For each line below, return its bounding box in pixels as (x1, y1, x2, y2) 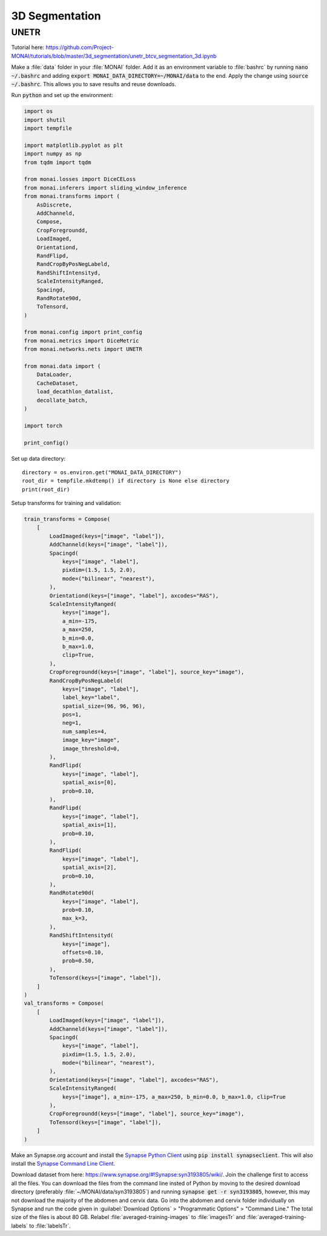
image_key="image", (62, 736, 121, 744)
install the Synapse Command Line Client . (11, 1160, 115, 1167)
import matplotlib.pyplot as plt (24, 141, 124, 149)
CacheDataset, (36, 379, 79, 387)
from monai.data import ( (24, 363, 101, 370)
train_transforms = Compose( (24, 516, 111, 523)
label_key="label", (62, 694, 121, 701)
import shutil (24, 116, 66, 123)
